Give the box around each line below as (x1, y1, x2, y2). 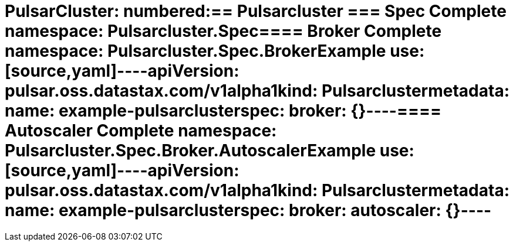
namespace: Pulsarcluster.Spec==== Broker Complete (5, 21, 442, 41)
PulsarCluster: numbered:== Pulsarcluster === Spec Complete (5, 1, 507, 21)
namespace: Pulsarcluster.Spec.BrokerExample (5, 41, 386, 61)
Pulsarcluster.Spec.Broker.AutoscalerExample (5, 141, 376, 160)
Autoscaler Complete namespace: (5, 121, 277, 141)
